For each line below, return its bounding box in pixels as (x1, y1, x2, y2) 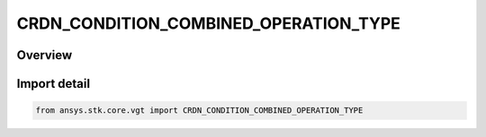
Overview (16, 47, 73, 63)
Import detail (16, 76, 90, 91)
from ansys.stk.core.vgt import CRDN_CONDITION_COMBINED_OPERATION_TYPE (35, 106, 364, 116)
